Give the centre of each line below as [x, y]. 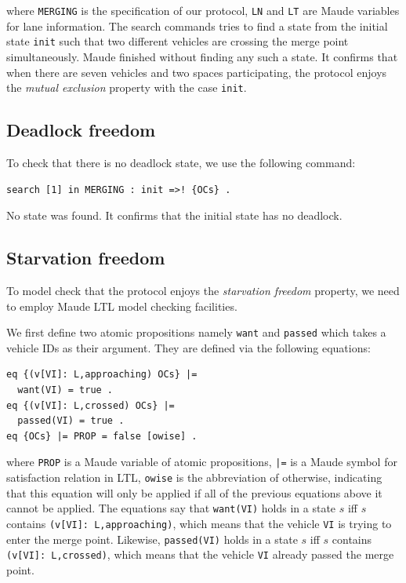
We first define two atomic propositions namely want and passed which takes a [196, 332]
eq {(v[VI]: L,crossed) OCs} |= [91, 405]
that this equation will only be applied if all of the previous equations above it [194, 492]
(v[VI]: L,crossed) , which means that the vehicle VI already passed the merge [200, 554]
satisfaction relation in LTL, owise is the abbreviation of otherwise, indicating [194, 477]
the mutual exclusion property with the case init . [127, 87]
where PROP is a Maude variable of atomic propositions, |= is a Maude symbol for [202, 462]
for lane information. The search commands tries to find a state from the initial [197, 26]
